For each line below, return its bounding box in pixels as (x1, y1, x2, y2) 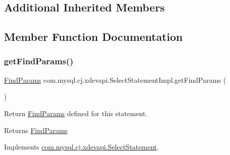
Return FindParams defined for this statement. (4, 108, 147, 118)
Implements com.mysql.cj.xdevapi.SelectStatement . (4, 142, 159, 152)
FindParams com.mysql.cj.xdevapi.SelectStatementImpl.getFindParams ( (4, 74, 227, 85)
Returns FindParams (4, 125, 68, 135)
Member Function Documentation (4, 29, 183, 44)
